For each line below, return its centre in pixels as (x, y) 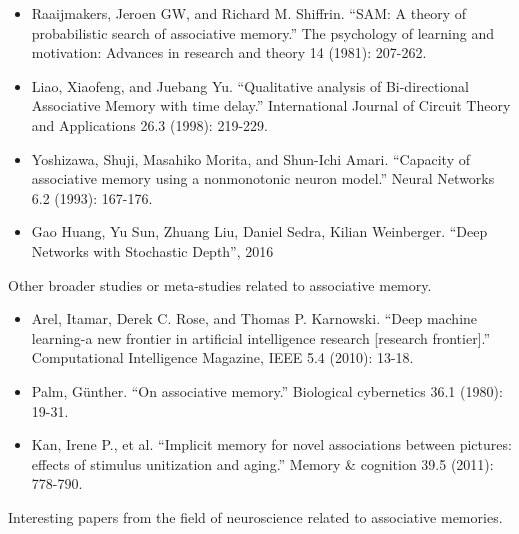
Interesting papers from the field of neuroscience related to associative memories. (255, 516)
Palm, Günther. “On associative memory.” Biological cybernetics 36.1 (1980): (267, 390)
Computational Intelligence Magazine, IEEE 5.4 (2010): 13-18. (222, 357)
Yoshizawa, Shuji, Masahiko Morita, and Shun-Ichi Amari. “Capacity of (250, 158)
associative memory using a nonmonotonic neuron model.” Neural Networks (263, 178)
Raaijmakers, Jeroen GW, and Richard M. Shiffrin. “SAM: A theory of (249, 13)
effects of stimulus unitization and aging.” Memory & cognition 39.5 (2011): (262, 463)
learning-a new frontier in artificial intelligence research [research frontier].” (261, 337)
